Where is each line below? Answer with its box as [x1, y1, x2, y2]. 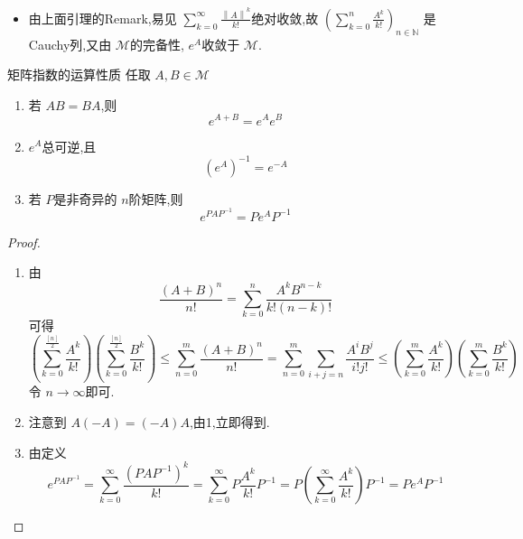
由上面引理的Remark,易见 [28, 8, 177, 27]
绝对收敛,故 [251, 8, 319, 27]
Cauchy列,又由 [28, 34, 112, 53]
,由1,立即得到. [189, 412, 270, 431]
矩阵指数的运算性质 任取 [7, 65, 151, 84]
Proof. [7, 232, 41, 251]
